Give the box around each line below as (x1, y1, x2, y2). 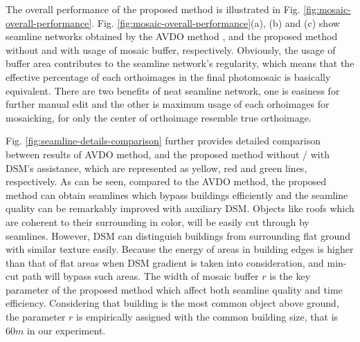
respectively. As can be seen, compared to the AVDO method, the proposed (6, 174, 327, 189)
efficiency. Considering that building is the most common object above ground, (6, 296, 339, 310)
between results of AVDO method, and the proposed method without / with (6, 146, 330, 161)
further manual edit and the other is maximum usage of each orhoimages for (6, 97, 330, 111)
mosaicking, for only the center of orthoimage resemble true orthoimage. (6, 110, 312, 124)
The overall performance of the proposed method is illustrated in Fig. (6, 2, 300, 16)
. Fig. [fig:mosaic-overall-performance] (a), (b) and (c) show (91, 15, 340, 30)
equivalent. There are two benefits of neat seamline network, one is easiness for (6, 83, 340, 97)
